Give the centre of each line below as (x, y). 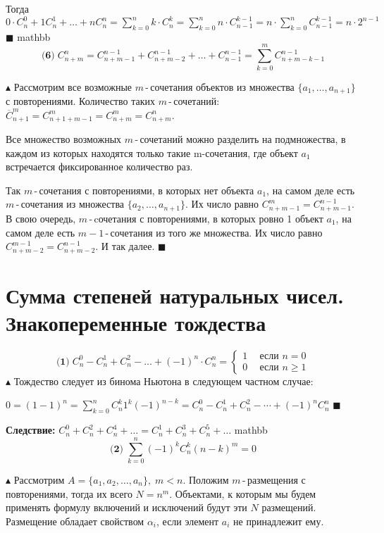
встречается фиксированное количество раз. (99, 167)
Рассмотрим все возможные (73, 86)
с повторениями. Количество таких (80, 101)
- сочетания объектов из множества (220, 86)
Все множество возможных (64, 139)
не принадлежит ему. (279, 521)
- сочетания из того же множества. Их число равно (214, 232)
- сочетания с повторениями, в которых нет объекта (144, 190)
